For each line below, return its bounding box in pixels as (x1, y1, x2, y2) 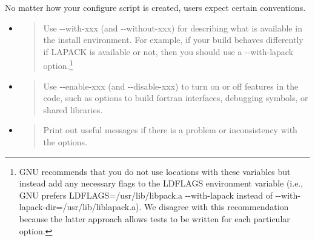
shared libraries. (43, 103, 103, 116)
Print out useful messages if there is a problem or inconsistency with (43, 124, 297, 136)
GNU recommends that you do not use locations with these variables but (19, 165, 291, 177)
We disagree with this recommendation (144, 200, 289, 213)
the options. (43, 136, 88, 148)
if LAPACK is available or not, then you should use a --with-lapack (43, 45, 294, 58)
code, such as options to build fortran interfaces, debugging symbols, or (43, 91, 308, 104)
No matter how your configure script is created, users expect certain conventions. (5, 1, 306, 13)
